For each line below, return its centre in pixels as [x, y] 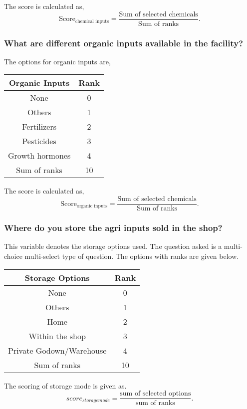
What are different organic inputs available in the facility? [124, 43]
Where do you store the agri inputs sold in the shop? [113, 228]
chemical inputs [92, 21]
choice [13, 256]
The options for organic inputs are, [57, 61]
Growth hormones [39, 156]
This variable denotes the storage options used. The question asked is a [113, 246]
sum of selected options [155, 394]
